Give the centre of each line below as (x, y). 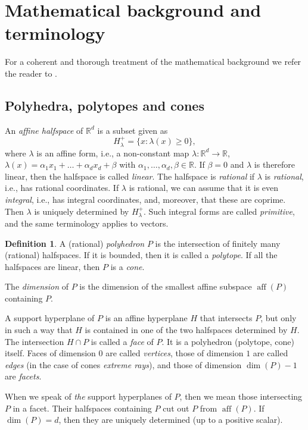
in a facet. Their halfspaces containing (82, 408)
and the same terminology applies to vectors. (87, 223)
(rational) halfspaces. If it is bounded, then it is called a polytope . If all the (141, 255)
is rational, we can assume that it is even (204, 188)
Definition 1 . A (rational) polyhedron (75, 243)
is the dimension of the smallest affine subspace (166, 286)
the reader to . (31, 73)
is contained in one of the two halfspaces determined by (186, 330)
